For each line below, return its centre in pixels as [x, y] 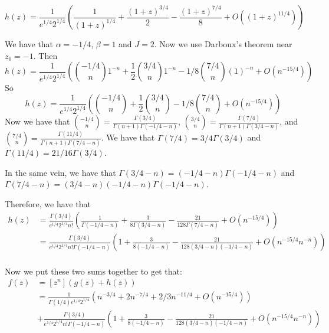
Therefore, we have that [48, 203]
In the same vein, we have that [60, 172]
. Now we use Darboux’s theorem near [223, 44]
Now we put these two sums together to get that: [93, 271]
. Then [45, 55]
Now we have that [37, 121]
